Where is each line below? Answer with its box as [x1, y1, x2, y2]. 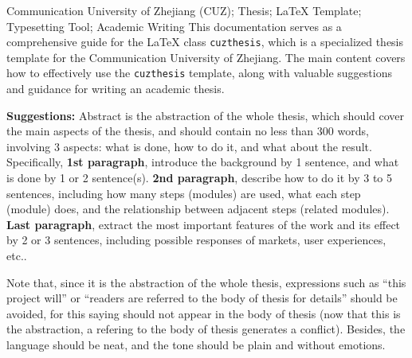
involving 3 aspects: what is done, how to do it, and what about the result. [6, 138, 372, 154]
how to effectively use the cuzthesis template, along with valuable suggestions [6, 64, 392, 81]
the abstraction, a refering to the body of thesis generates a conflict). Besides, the [6, 321, 406, 337]
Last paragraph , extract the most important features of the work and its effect [6, 216, 401, 232]
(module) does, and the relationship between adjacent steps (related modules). [6, 200, 390, 217]
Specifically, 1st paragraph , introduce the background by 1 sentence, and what [6, 154, 399, 170]
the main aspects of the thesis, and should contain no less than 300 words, [6, 123, 369, 139]
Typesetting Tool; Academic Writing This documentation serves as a [6, 18, 342, 34]
